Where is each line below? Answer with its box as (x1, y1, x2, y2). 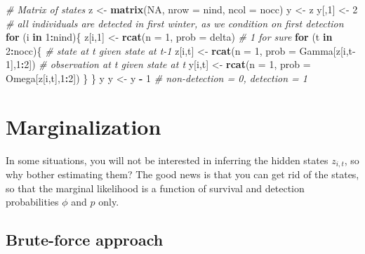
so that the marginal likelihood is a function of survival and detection (6, 180, 305, 195)
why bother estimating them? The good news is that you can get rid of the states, (6, 167, 359, 182)
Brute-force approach (6, 229, 164, 250)
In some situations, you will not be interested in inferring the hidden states (6, 152, 328, 167)
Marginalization (6, 112, 161, 140)
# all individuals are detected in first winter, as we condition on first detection (6, 15, 344, 30)
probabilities (6, 194, 59, 209)
